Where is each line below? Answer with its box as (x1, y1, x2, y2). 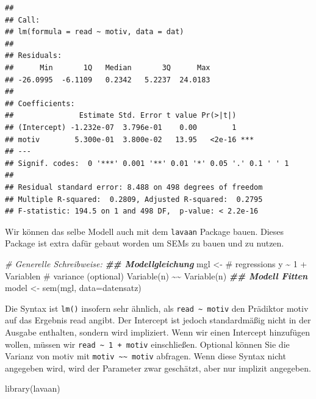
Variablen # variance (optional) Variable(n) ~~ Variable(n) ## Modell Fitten (5, 269, 308, 282)
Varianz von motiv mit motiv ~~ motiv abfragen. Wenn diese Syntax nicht (5, 350, 286, 362)
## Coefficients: (5, 99, 75, 108)
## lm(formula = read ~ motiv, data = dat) (5, 27, 184, 37)
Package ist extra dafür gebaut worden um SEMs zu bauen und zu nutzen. (5, 237, 284, 250)
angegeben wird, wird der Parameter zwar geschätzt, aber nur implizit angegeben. (5, 361, 311, 374)
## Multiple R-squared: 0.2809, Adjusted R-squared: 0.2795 (5, 195, 263, 204)
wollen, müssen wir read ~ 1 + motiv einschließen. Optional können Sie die (5, 337, 290, 350)
